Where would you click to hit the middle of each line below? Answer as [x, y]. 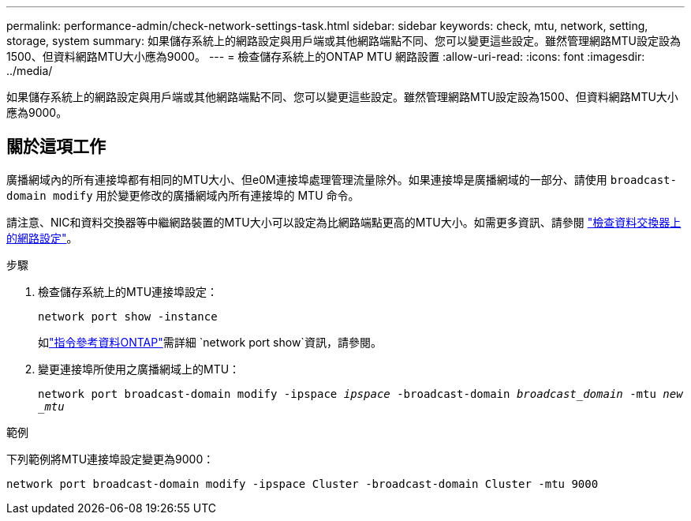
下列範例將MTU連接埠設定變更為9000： [110, 459]
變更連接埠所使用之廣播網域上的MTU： [139, 369]
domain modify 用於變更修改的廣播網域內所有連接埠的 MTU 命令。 [183, 195]
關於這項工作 [56, 147]
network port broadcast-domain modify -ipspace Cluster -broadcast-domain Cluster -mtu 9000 [303, 484]
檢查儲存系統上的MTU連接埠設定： [128, 291]
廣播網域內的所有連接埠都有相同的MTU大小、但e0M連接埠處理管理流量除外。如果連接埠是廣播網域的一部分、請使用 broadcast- [342, 179]
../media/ [30, 71]
